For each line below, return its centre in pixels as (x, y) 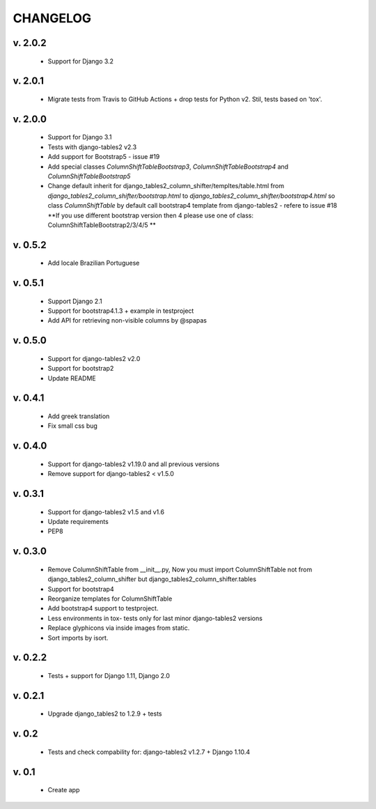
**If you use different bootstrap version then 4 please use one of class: (151, 215)
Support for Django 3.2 (81, 61)
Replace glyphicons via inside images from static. (119, 628)
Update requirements (78, 522)
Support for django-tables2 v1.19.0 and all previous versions (133, 464)
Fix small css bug (72, 426)
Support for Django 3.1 (80, 137)
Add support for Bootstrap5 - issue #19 (104, 157)
